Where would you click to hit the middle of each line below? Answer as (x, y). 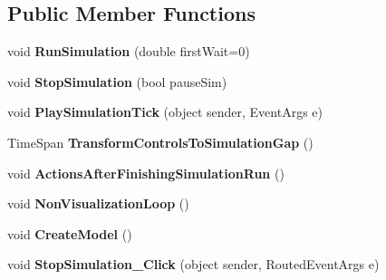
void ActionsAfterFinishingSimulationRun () (146, 173)
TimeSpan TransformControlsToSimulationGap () (160, 142)
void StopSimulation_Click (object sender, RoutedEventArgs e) (193, 264)
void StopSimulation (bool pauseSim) (117, 81)
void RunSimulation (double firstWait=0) (129, 51)
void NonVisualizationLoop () (98, 203)
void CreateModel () (70, 233)
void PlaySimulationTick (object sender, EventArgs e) (165, 112)
